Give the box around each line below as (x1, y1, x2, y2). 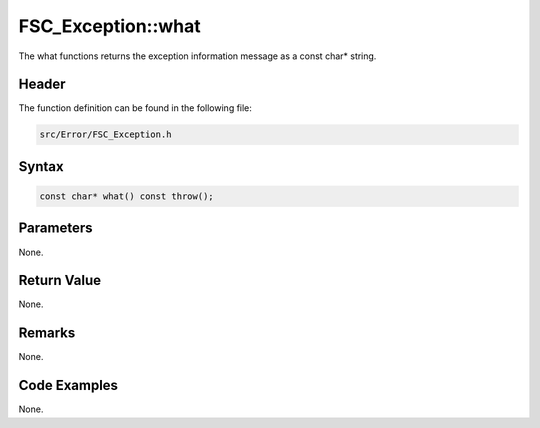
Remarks (18, 325, 76, 342)
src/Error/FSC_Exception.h (39, 129, 172, 140)
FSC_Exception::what (18, 15, 202, 37)
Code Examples (18, 377, 119, 394)
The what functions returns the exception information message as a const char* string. (18, 50, 377, 62)
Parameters (18, 220, 93, 237)
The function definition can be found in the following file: (18, 102, 252, 114)
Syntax (18, 158, 64, 175)
